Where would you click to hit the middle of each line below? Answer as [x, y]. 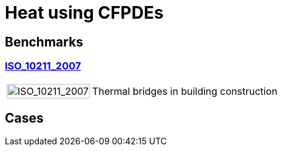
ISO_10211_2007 [43, 66]
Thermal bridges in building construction [185, 91]
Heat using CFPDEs [84, 13]
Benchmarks [44, 42]
